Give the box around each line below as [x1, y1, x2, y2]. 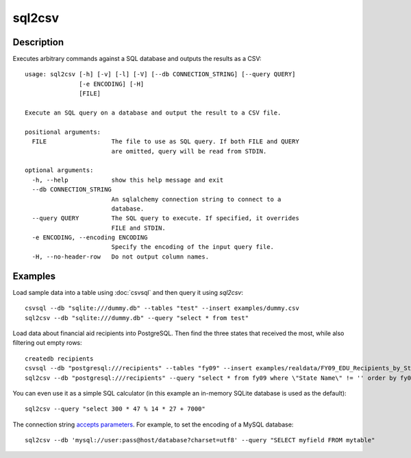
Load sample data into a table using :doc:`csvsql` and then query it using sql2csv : [12, 288, 243, 296]
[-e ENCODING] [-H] [79, 80, 145, 88]
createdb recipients [25, 354, 94, 363]
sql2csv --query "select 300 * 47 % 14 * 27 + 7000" [25, 405, 206, 413]
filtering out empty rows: [12, 339, 82, 347]
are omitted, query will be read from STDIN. [111, 147, 267, 155]
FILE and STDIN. [111, 224, 166, 232]
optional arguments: [25, 167, 94, 174]
